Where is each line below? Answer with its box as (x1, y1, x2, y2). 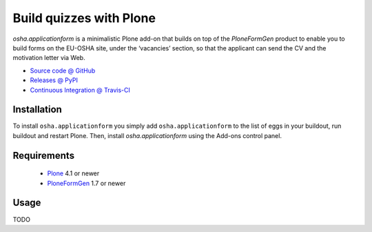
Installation (12, 104, 62, 115)
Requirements (12, 149, 75, 162)
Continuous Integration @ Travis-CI (30, 86, 131, 94)
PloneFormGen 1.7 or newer (47, 179, 126, 187)
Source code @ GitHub (30, 66, 96, 75)
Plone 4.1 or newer (47, 169, 100, 177)
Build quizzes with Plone (12, 10, 156, 26)
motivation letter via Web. (12, 54, 85, 62)
